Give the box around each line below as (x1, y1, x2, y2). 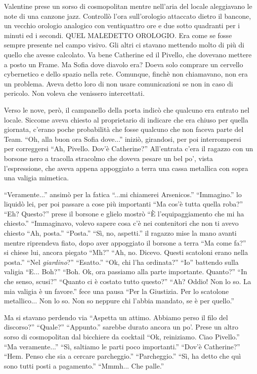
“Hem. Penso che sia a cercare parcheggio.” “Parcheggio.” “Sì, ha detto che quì (4, 351, 241, 361)
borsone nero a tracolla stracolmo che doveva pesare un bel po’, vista (4, 153, 213, 163)
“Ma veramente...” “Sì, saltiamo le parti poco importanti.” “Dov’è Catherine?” (4, 341, 240, 351)
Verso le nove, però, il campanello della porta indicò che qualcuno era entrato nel (4, 104, 250, 115)
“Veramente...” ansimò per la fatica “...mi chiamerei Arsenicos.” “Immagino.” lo (4, 189, 242, 199)
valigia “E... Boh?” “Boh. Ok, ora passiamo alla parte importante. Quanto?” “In (4, 266, 248, 277)
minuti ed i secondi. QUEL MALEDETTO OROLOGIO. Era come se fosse (4, 30, 232, 40)
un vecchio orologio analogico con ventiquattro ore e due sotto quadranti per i (4, 20, 240, 31)
